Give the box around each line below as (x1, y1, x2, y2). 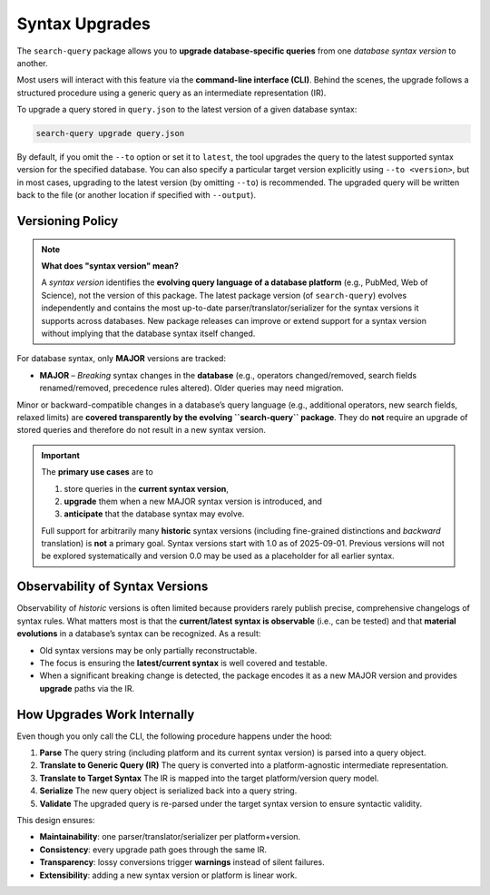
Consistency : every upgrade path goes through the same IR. (39, 844, 268, 855)
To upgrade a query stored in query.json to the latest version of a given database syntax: (16, 104, 358, 115)
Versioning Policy (16, 213, 119, 229)
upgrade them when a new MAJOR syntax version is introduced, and (64, 496, 322, 507)
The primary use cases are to (41, 467, 153, 477)
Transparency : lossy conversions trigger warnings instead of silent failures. (39, 857, 326, 868)
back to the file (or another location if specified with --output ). (16, 190, 257, 201)
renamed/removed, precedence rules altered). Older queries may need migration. (39, 382, 344, 394)
